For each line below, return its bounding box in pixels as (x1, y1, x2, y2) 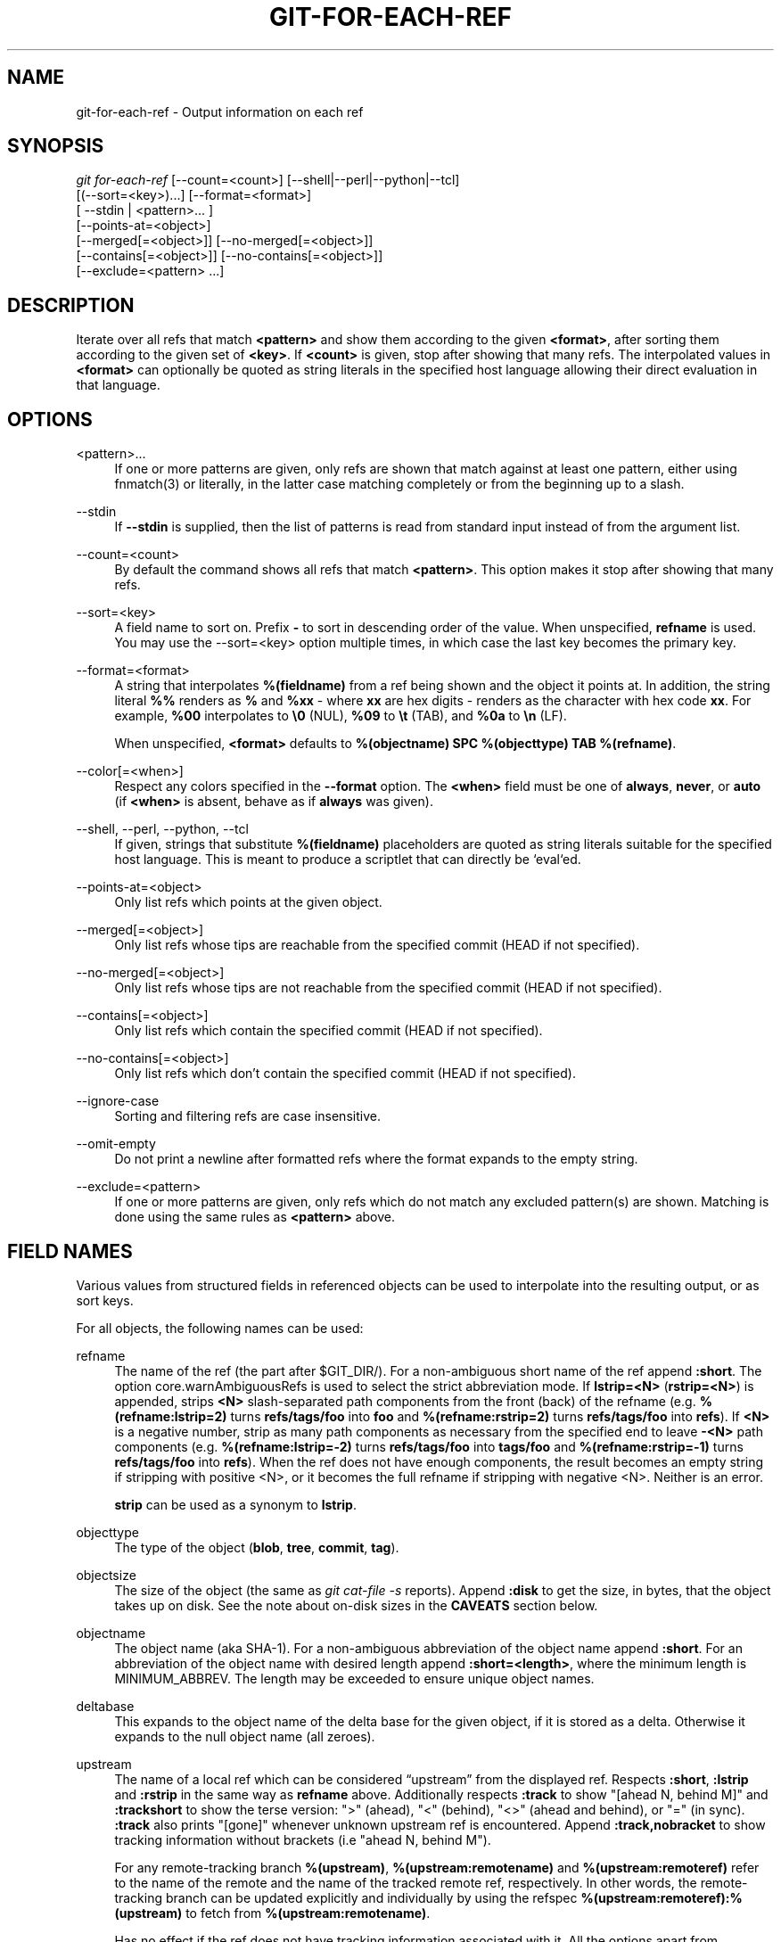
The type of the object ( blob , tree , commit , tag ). (114, 1539, 399, 1555)
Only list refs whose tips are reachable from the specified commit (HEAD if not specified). (114, 937, 640, 953)
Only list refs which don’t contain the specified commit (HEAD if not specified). (114, 1066, 576, 1082)
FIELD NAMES (7, 1239, 133, 1263)
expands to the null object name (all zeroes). (114, 1728, 375, 1744)
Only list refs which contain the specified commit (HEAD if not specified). (114, 1023, 543, 1039)
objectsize (76, 1567, 136, 1583)
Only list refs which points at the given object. (114, 894, 382, 910)
